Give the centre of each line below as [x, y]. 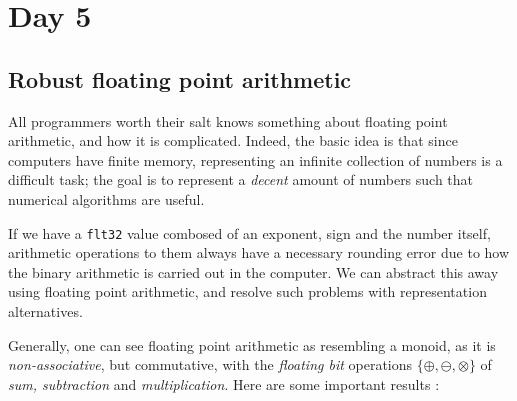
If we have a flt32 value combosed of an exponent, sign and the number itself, [249, 232]
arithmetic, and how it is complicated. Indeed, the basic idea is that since [233, 140]
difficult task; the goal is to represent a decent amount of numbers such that [241, 179]
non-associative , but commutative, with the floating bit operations [210, 364]
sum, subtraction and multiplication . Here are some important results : [224, 383]
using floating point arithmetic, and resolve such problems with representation [247, 291]
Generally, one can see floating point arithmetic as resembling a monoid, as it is [252, 344]
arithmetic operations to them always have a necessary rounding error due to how [259, 252]
